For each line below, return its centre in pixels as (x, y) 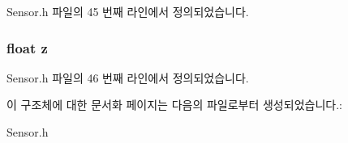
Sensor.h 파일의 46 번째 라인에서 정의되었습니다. (128, 77)
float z (27, 47)
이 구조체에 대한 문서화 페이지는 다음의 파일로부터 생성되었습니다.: (174, 105)
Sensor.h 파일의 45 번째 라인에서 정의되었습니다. (128, 11)
